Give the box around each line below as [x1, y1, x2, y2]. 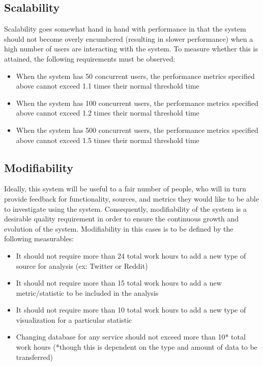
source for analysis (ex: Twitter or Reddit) [16, 260, 148, 271]
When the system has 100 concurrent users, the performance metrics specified [16, 97, 258, 108]
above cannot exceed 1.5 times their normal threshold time [16, 134, 199, 145]
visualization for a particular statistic [16, 314, 132, 325]
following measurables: [4, 233, 74, 244]
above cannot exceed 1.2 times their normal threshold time [16, 107, 199, 118]
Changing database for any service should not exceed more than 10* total [16, 331, 246, 342]
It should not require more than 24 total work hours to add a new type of [16, 250, 246, 261]
